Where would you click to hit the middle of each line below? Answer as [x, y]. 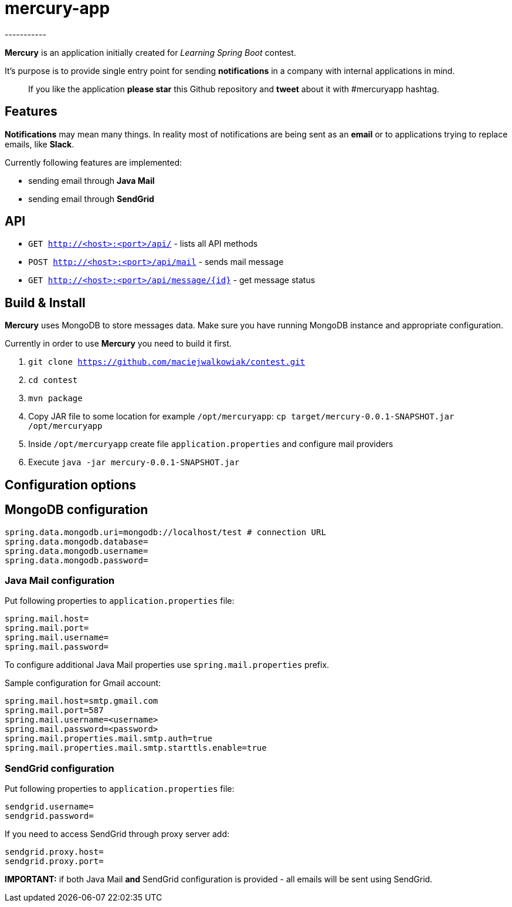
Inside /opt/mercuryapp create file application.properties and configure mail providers [211, 444]
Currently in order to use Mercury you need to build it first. [118, 344]
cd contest [53, 380]
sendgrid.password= [49, 816]
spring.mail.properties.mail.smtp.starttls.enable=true [136, 748]
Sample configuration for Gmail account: [83, 683]
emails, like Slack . [40, 144]
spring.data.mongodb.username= [77, 551]
